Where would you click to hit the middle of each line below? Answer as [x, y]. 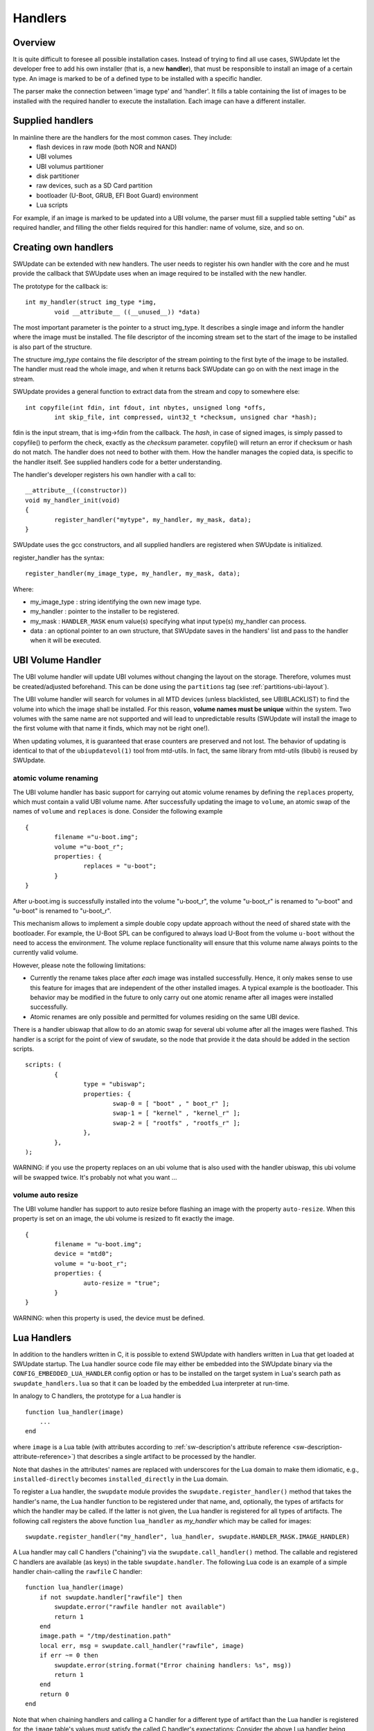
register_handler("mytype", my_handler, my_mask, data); [153, 520]
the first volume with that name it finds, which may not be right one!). [111, 728]
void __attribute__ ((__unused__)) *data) [127, 312]
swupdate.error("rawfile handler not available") [140, 1607]
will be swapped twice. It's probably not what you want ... [95, 1177]
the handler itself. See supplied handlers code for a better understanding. [117, 462]
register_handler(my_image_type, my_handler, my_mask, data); [133, 574]
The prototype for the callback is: [60, 286]
